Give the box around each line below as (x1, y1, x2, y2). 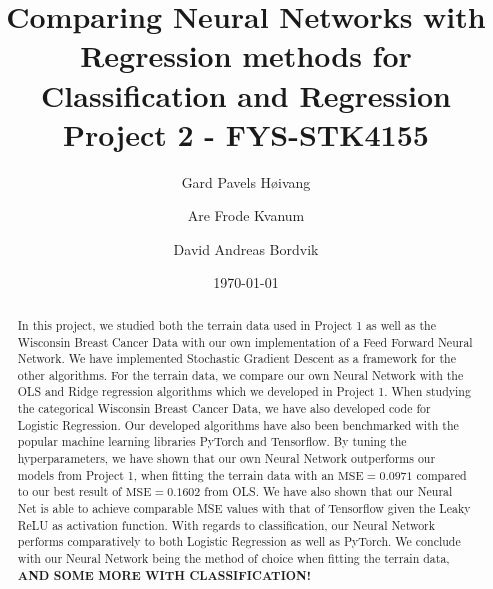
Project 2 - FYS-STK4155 (63, 113, 429, 154)
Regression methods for (80, 35, 412, 76)
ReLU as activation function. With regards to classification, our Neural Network (17, 516, 436, 533)
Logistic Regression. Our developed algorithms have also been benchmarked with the (17, 416, 459, 433)
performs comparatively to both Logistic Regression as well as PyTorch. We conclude (17, 533, 461, 550)
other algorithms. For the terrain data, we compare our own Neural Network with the (17, 366, 464, 383)
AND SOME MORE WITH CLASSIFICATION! (17, 566, 311, 584)
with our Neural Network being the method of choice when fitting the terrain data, (17, 550, 450, 567)
